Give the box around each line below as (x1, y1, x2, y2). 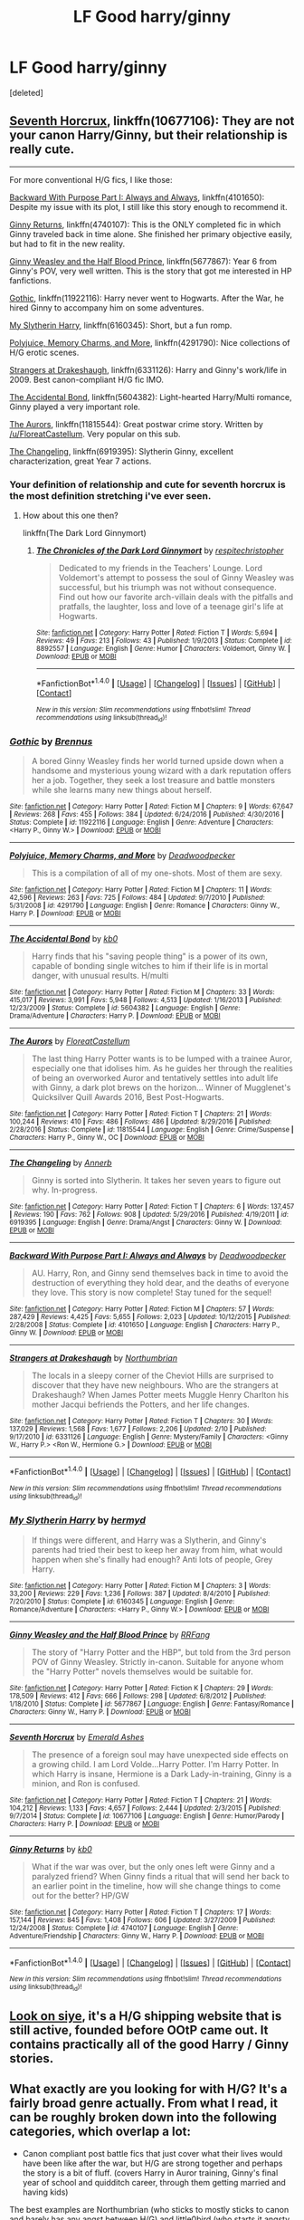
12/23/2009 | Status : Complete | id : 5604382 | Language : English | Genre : (9, 1003, 241, 1013)
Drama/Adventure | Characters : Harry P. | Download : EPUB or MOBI (9, 1011, 221, 1020)
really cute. (9, 142, 75, 158)
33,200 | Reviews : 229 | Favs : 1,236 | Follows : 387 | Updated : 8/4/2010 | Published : (9, 1589, 271, 1598)
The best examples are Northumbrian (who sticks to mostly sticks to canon (9, 2204, 290, 2215)
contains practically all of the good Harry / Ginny (9, 2036, 290, 2052)
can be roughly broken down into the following (9, 2110, 278, 2125)
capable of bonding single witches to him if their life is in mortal (31, 961, 269, 971)
